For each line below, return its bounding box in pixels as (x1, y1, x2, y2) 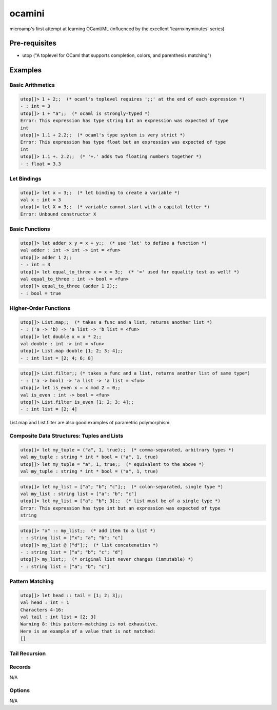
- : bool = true (20, 290, 62, 296)
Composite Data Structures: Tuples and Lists (9, 432, 124, 440)
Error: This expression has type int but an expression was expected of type (20, 505, 221, 511)
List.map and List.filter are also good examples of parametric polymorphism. (9, 420, 171, 426)
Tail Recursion (9, 649, 46, 657)
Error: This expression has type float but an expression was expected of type (20, 139, 226, 145)
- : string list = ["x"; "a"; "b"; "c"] (20, 535, 123, 541)
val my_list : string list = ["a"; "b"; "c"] (20, 491, 137, 497)
